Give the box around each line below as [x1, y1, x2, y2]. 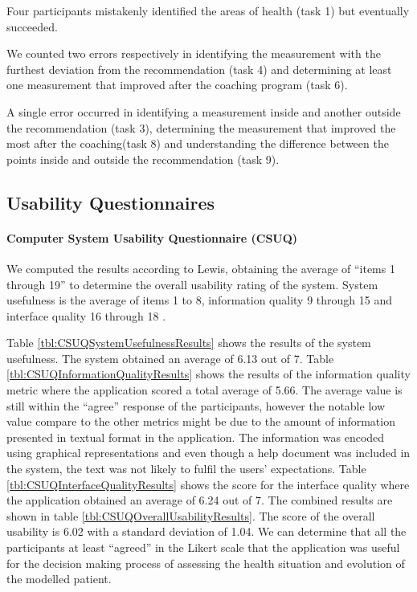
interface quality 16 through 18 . [6, 307, 166, 324]
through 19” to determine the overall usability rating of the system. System [6, 276, 378, 292]
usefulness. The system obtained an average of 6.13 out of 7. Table [6, 349, 334, 366]
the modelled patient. [6, 570, 112, 587]
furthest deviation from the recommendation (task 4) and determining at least [6, 60, 392, 77]
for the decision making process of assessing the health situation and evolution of [6, 554, 405, 571]
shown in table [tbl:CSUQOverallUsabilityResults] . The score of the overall [6, 507, 375, 524]
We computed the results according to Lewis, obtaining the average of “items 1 [6, 259, 395, 276]
